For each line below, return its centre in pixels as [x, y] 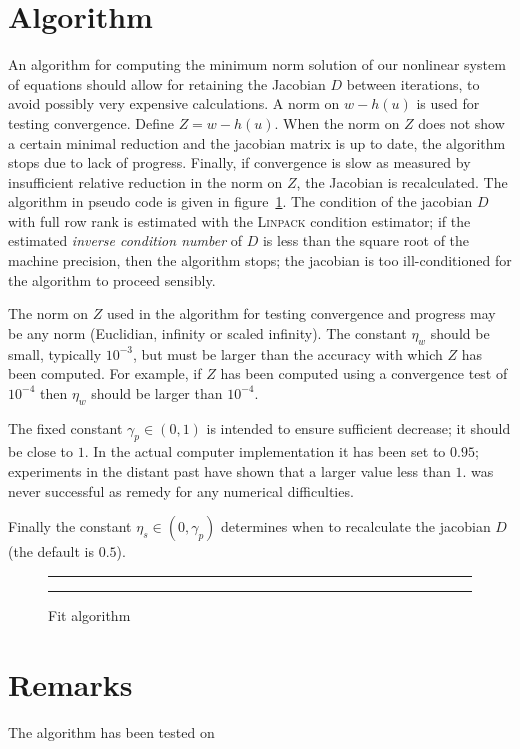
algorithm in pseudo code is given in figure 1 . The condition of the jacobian [240, 201]
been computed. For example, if [105, 373]
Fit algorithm [89, 614]
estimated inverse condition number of [125, 240]
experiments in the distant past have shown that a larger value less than [229, 471]
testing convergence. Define [91, 122]
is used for [448, 103]
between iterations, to [413, 83]
